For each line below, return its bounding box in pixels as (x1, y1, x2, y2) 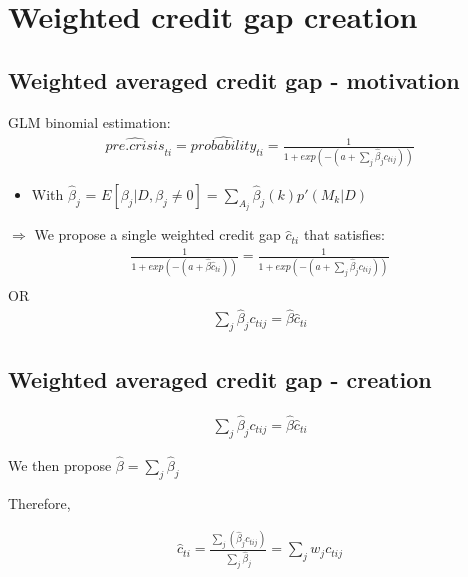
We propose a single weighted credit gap (34, 224, 281, 245)
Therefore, (8, 492, 71, 513)
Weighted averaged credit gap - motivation (8, 64, 460, 95)
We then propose (8, 454, 112, 475)
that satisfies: (303, 224, 386, 245)
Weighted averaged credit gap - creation (8, 363, 432, 394)
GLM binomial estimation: (8, 111, 171, 132)
